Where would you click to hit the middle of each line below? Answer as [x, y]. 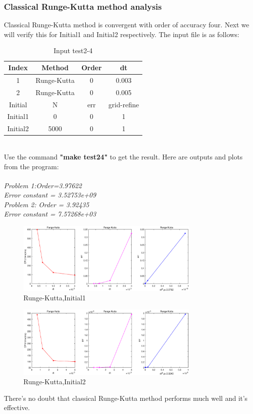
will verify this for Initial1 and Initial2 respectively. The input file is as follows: [122, 34]
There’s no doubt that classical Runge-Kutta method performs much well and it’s [126, 398]
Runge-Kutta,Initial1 [55, 298]
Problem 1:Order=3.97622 [43, 185]
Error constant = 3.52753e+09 [50, 195]
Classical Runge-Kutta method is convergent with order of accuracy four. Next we [127, 25]
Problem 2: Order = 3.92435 [47, 204]
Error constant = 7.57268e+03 [50, 214]
